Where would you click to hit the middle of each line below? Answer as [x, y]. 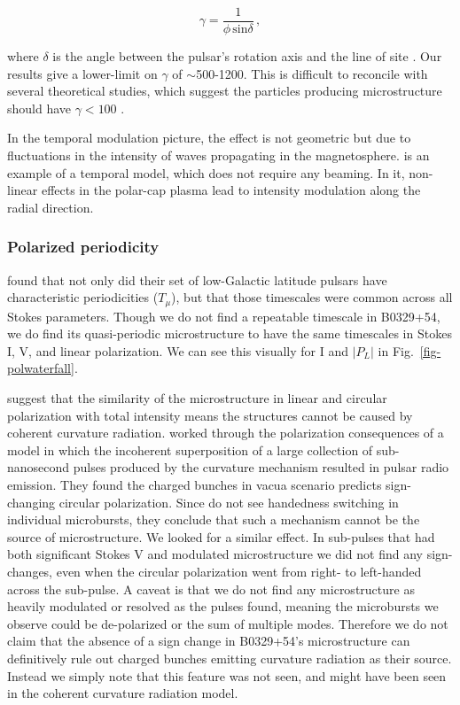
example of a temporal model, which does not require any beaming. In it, [206, 172]
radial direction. [51, 207]
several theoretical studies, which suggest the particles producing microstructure [225, 91]
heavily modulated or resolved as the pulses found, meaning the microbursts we [223, 606]
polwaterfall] [41, 368]
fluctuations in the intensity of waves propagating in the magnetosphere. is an [218, 155]
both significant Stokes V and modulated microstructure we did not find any [215, 554]
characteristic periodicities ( [83, 297]
